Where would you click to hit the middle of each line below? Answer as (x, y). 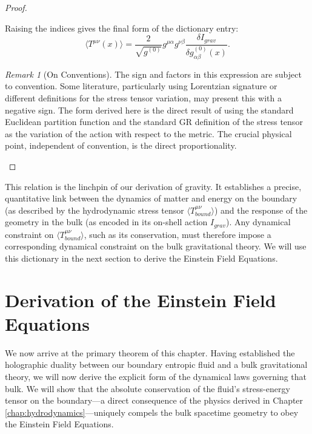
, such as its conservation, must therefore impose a (178, 234)
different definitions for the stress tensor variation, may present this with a (143, 97)
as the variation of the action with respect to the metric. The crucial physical (148, 133)
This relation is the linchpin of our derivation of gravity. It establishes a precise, (153, 186)
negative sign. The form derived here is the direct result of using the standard (149, 110)
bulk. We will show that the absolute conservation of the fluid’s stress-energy (148, 388)
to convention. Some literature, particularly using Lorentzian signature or (141, 86)
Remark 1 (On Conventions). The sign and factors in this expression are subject (153, 74)
